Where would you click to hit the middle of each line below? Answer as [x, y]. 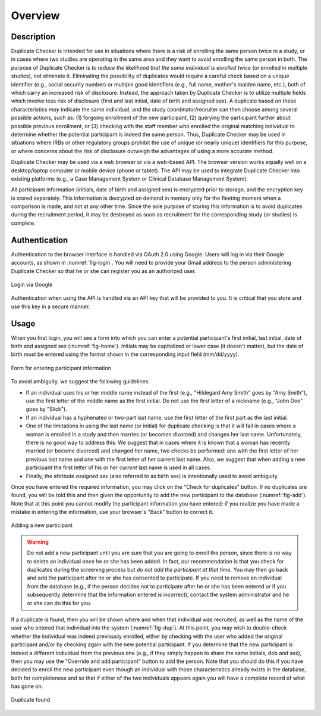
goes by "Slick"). [47, 409]
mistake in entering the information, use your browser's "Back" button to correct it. [112, 512]
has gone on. [27, 686]
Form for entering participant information [61, 368]
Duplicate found [31, 700]
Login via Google [32, 284]
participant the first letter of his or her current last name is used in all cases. [119, 467]
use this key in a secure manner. [51, 306]
